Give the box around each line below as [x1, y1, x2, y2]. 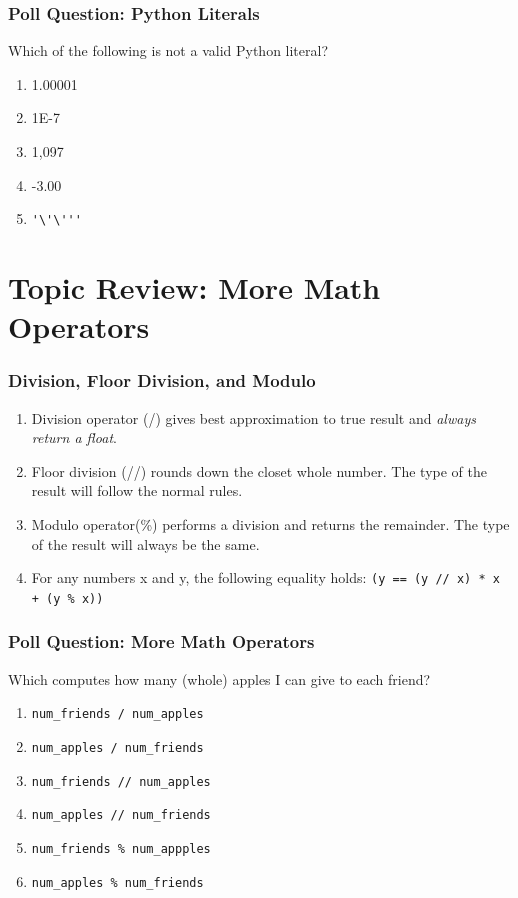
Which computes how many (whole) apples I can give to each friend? [8, 668, 431, 689]
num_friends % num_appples [31, 841, 211, 856]
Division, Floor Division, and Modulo [8, 368, 316, 393]
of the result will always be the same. [31, 533, 260, 554]
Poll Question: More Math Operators [8, 629, 315, 654]
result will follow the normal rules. [31, 480, 243, 501]
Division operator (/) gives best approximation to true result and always [31, 407, 476, 428]
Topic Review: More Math [8, 267, 381, 308]
